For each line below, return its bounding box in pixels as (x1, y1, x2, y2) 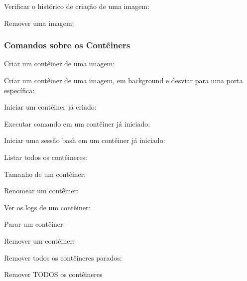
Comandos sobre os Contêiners (4, 39, 130, 51)
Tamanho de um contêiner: (4, 168, 86, 179)
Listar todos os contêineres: (4, 151, 88, 162)
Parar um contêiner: (4, 219, 65, 229)
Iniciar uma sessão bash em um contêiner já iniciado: (4, 135, 165, 145)
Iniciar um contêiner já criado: (4, 102, 97, 112)
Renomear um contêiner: (4, 185, 79, 196)
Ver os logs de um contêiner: (4, 202, 91, 212)
